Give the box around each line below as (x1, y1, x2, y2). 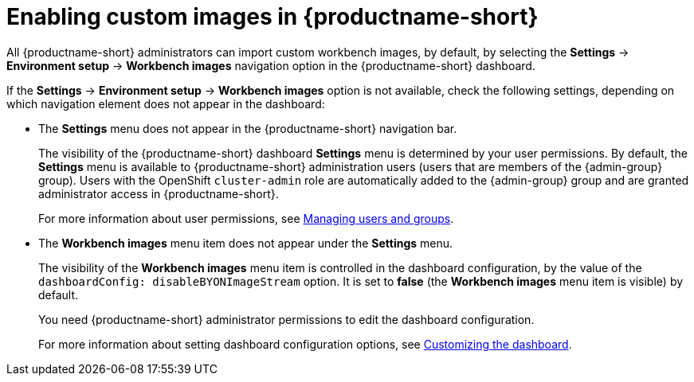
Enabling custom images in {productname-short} (6, 3, 539, 30)
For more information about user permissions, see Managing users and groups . (38, 211, 454, 225)
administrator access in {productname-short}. (38, 186, 279, 201)
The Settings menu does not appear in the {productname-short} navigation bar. (38, 121, 457, 135)
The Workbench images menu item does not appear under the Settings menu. (38, 236, 453, 250)
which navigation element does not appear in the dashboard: (6, 96, 325, 111)
